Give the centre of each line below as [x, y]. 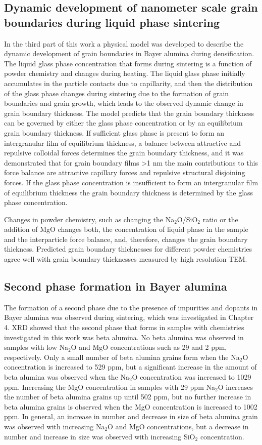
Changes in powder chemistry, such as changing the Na [89, 219]
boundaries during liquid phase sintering [112, 22]
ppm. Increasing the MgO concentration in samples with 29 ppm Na [110, 387]
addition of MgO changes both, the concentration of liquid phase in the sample [126, 229]
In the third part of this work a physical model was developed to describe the [124, 43]
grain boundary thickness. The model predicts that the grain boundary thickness [129, 113]
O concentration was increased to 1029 [192, 377]
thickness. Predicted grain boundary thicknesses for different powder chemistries [128, 249]
